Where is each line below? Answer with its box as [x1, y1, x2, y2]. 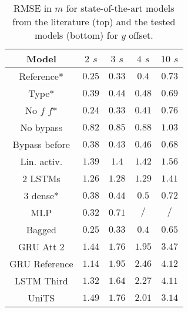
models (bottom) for [34, 28, 118, 42]
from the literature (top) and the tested [12, 15, 176, 28]
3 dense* [23, 189, 59, 202]
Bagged [26, 223, 56, 236]
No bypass [20, 120, 63, 134]
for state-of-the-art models [66, 1, 174, 15]
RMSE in [14, 1, 52, 15]
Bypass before [12, 137, 70, 151]
